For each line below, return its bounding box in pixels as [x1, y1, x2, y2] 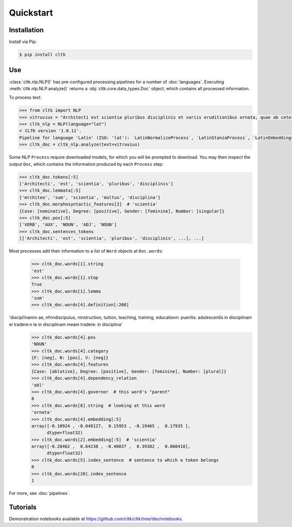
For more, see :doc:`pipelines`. [9, 490, 71, 496]
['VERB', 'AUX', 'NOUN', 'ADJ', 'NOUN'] [19, 222, 117, 228]
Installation [9, 26, 44, 34]
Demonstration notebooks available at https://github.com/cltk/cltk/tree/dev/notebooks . [9, 516, 183, 522]
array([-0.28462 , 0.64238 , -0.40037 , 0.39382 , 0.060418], [31, 444, 191, 449]
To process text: [9, 95, 41, 100]
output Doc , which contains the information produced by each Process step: [9, 161, 164, 167]
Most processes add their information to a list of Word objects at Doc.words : [9, 248, 163, 254]
